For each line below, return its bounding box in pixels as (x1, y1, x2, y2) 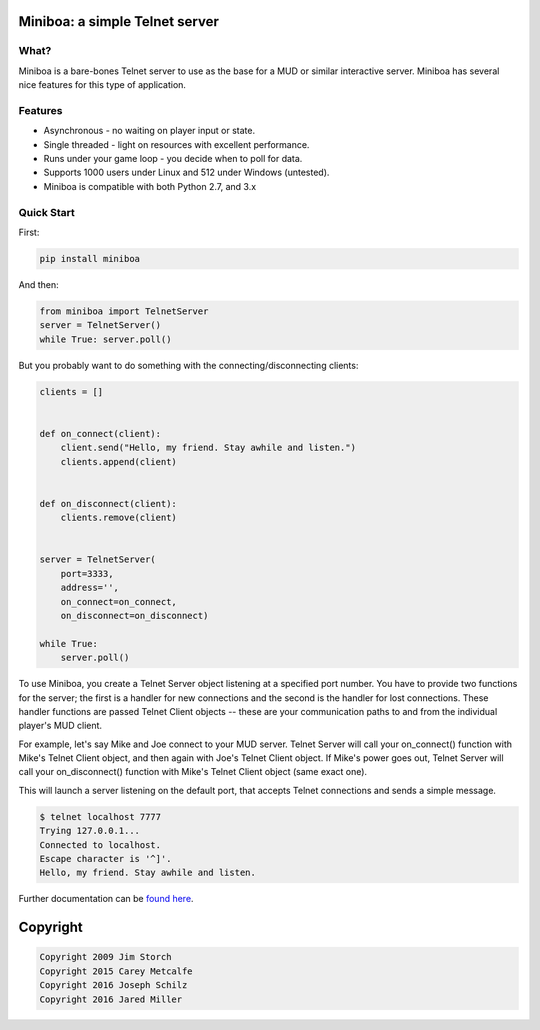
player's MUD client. (18, 720, 103, 732)
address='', (60, 582, 120, 594)
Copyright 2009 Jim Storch (39, 951, 172, 963)
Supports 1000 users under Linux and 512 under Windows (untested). (43, 166, 330, 179)
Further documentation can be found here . (18, 893, 194, 905)
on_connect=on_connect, (60, 596, 177, 607)
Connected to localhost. (39, 839, 162, 850)
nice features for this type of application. (18, 79, 187, 91)
